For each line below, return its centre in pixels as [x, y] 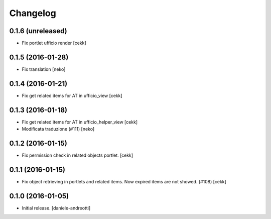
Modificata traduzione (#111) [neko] [58, 129]
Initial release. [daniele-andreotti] [56, 208]
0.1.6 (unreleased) [38, 31]
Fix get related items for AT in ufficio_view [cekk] [72, 95]
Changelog [33, 13]
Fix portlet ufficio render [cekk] [54, 43]
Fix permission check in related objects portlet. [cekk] [78, 155]
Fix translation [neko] [44, 69]
